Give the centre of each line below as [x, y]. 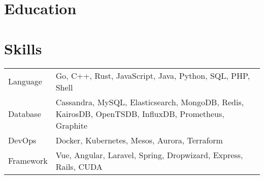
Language [25, 81]
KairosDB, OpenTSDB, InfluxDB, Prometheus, [140, 113]
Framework [28, 160]
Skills [23, 48]
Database [25, 113]
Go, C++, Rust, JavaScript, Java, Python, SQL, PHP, [153, 75]
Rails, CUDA [79, 166]
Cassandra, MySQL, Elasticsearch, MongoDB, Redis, [150, 102]
